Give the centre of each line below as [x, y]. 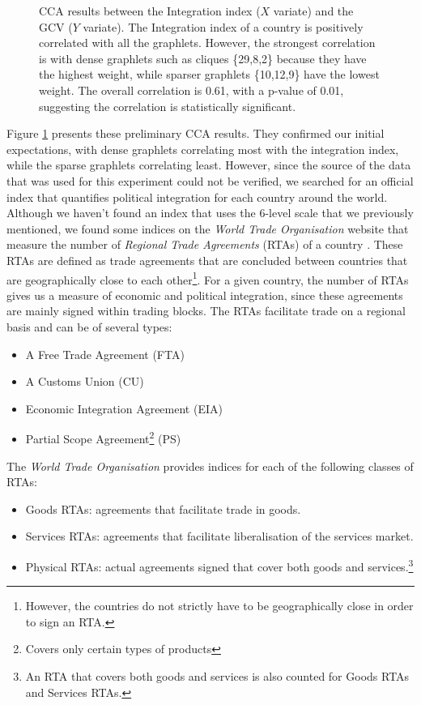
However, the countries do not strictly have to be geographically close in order [219, 606]
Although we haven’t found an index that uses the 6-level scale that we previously [210, 213]
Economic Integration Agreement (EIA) [124, 408]
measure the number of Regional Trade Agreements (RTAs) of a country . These [205, 244]
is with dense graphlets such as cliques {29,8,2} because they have [203, 58]
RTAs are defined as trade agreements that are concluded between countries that [207, 260]
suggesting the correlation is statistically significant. [168, 106]
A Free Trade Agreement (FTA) [105, 354]
